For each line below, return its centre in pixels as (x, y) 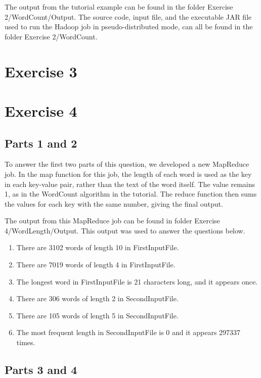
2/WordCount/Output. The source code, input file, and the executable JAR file (128, 16)
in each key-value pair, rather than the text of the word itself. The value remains (130, 184)
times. (26, 342)
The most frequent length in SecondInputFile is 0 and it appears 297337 (128, 332)
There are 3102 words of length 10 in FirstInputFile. (98, 247)
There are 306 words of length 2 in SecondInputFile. (97, 298)
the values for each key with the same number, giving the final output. (114, 203)
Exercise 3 (41, 71)
